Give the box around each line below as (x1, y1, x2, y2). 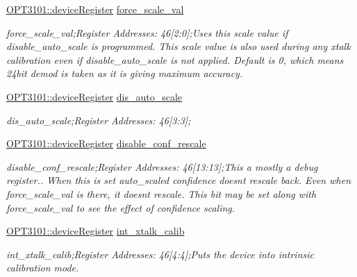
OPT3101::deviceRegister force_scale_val (6, 2, 184, 16)
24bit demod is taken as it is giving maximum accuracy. (6, 66, 243, 81)
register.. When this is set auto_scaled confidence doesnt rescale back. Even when (6, 173, 351, 187)
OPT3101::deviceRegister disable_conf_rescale (6, 136, 206, 151)
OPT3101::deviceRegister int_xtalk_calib (6, 224, 185, 238)
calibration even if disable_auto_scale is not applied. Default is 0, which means (6, 52, 344, 67)
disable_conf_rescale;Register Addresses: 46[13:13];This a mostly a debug (6, 159, 318, 174)
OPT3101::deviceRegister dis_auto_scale (6, 89, 183, 103)
